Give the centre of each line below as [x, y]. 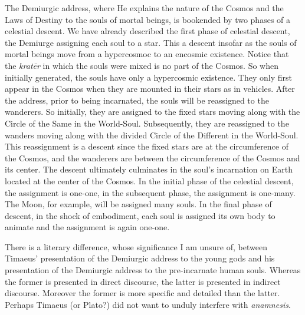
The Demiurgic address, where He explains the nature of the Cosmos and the [144, 8]
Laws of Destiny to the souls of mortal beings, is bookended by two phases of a [148, 19]
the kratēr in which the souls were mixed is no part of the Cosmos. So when [142, 65]
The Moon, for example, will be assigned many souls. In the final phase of [138, 204]
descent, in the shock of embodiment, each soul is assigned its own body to [140, 215]
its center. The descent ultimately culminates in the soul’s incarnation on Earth [149, 169]
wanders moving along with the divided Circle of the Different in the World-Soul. [152, 135]
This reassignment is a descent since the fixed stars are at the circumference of [147, 146]
